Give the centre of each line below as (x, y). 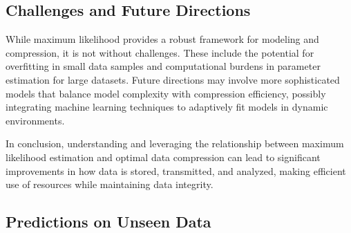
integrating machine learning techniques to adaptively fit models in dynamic (167, 107)
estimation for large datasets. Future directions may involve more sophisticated (173, 79)
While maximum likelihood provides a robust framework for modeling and (162, 39)
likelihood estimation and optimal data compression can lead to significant (163, 157)
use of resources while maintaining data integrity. (110, 184)
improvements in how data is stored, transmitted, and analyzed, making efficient (176, 170)
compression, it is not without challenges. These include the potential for (160, 52)
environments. (35, 120)
